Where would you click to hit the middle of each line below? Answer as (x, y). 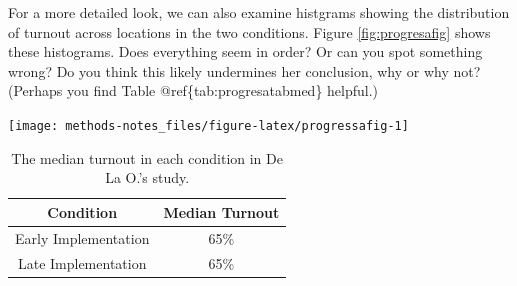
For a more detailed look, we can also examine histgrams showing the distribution (259, 12)
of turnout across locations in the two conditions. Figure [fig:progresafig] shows (249, 31)
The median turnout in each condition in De (147, 157)
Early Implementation (82, 237)
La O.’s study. (147, 177)
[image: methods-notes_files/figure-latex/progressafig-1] (208, 125)
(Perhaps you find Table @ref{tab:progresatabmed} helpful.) (193, 90)
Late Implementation (82, 262)
